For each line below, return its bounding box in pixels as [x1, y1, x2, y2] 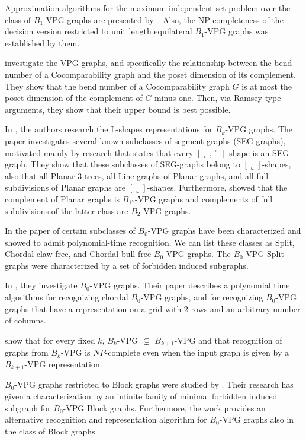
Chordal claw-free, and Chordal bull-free [5, 248, 152, 260]
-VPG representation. [24, 357, 102, 370]
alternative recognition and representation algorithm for [5, 413, 207, 426]
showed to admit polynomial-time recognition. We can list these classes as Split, [5, 236, 295, 248]
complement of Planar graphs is [5, 192, 120, 205]
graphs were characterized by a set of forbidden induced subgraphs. [5, 259, 249, 271]
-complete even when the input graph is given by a [105, 346, 289, 358]
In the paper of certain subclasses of [5, 224, 136, 237]
